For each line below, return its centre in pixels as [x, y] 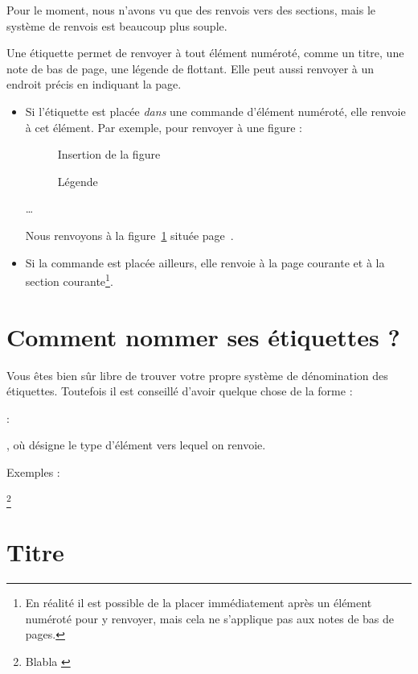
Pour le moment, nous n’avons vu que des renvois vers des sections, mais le [191, 10]
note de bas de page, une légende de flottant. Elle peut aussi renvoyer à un [191, 68]
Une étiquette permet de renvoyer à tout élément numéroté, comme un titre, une [205, 53]
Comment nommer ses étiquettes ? [203, 336]
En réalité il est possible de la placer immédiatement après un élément [199, 602]
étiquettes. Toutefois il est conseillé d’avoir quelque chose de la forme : [180, 391]
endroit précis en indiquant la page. [94, 84]
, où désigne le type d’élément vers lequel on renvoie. [136, 445]
